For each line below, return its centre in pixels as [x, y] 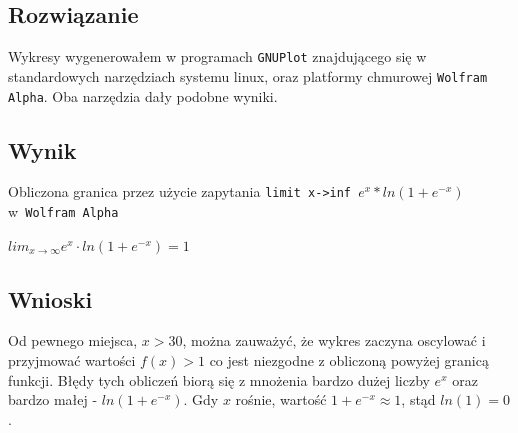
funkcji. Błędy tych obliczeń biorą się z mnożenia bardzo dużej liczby [219, 379]
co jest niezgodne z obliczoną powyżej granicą [349, 360]
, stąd [418, 399]
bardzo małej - [53, 399]
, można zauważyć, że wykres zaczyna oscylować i [334, 340]
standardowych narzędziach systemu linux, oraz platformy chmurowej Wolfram [248, 75]
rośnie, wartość [281, 399]
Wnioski [50, 298]
